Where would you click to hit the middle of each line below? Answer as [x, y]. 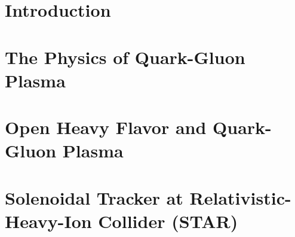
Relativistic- [240, 197]
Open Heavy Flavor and [106, 127]
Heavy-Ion [48, 221]
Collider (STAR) [168, 221]
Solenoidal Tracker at [94, 197]
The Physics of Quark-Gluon [125, 57]
